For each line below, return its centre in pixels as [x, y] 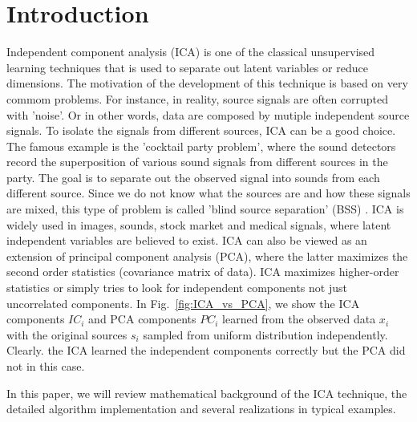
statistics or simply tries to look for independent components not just [177, 288]
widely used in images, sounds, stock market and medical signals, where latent [199, 224]
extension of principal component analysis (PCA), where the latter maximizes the [207, 256]
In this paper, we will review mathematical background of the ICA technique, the [207, 393]
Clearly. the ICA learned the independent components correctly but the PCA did [206, 350]
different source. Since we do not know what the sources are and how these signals [208, 193]
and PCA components [142, 319]
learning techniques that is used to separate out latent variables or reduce [187, 67]
